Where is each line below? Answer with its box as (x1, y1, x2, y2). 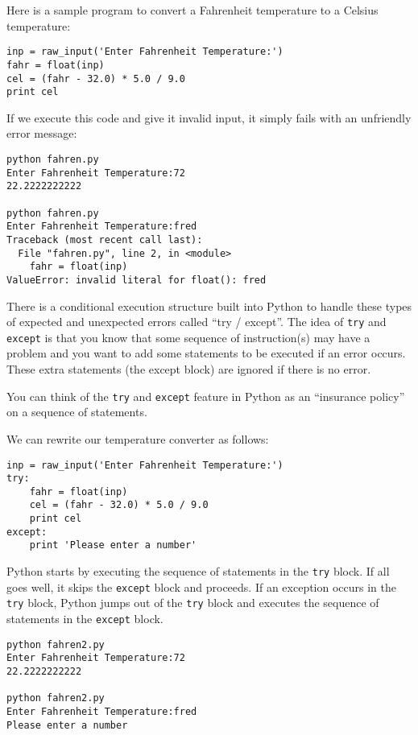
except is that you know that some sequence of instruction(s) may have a (6, 328, 370, 345)
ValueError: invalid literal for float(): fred (6, 274, 267, 286)
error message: (6, 125, 77, 142)
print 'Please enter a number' (29, 539, 197, 551)
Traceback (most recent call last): (6, 233, 203, 246)
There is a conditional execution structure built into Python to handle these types (6, 297, 412, 314)
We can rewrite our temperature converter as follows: (6, 430, 269, 447)
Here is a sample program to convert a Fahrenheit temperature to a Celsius (6, 2, 379, 18)
